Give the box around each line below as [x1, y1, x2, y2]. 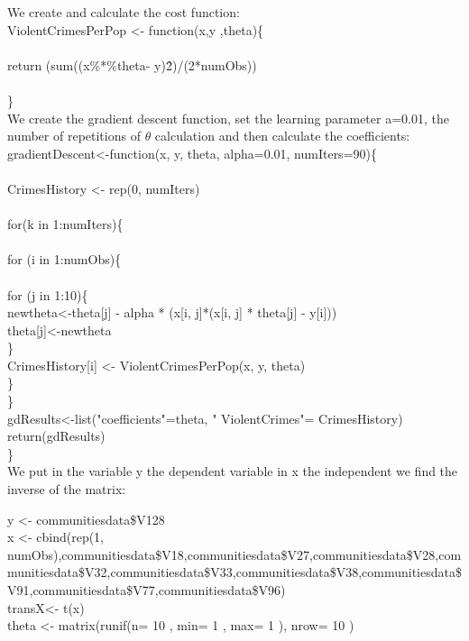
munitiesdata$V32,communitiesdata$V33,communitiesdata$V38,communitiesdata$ [7, 563, 462, 581]
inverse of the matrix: [7, 480, 126, 499]
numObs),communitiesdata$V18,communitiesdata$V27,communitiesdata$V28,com [7, 545, 462, 563]
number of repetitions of [7, 126, 141, 145]
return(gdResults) [7, 426, 106, 445]
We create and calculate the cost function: [7, 3, 240, 21]
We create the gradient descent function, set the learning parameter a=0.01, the [7, 108, 449, 127]
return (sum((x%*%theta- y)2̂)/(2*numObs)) [7, 55, 257, 74]
